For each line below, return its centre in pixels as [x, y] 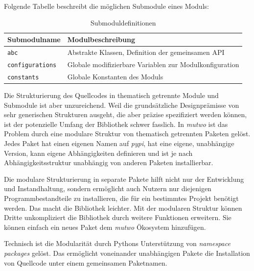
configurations [32, 65]
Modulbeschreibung [101, 39]
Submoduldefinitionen [123, 22]
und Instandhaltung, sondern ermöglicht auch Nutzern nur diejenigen [108, 188]
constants [23, 77]
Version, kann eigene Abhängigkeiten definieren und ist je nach [98, 153]
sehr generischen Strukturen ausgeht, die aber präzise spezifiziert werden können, [126, 114]
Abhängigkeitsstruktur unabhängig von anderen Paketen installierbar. [109, 162]
